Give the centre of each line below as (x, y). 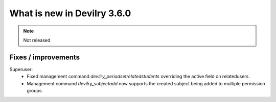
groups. (35, 91)
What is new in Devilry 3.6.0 (70, 13)
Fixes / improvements (45, 57)
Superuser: (21, 69)
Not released (37, 40)
